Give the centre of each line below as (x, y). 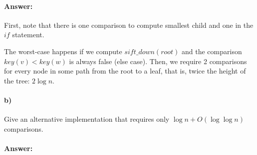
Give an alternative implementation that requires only (87, 119)
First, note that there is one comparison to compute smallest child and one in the (129, 25)
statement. (28, 35)
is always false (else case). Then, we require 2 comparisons (158, 61)
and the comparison (212, 51)
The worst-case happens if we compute (63, 51)
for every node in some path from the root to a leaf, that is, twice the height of (125, 71)
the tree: (17, 80)
